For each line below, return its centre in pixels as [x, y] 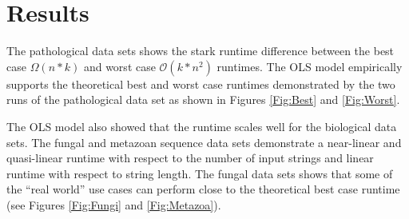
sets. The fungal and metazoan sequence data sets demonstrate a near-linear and [204, 142]
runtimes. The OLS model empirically [310, 66]
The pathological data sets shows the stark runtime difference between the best [201, 51]
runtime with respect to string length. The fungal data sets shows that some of [200, 173]
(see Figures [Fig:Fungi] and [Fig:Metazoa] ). [114, 204]
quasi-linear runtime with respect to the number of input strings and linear [190, 158]
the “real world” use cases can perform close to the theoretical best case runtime [203, 189]
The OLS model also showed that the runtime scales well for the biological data [202, 126]
